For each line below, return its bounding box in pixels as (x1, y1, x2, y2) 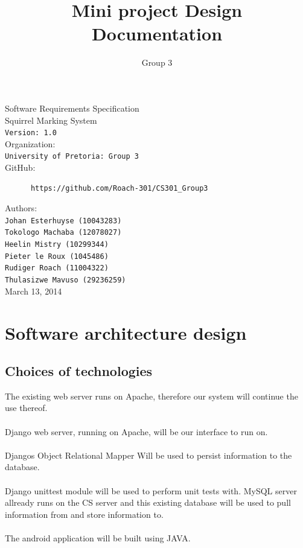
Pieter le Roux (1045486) (5, 252, 109, 261)
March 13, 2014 (5, 284, 62, 297)
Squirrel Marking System (5, 113, 97, 126)
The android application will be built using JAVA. (5, 532, 191, 544)
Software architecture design (5, 320, 247, 345)
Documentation (91, 21, 223, 46)
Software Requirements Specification (5, 101, 139, 114)
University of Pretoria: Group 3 (5, 152, 139, 161)
